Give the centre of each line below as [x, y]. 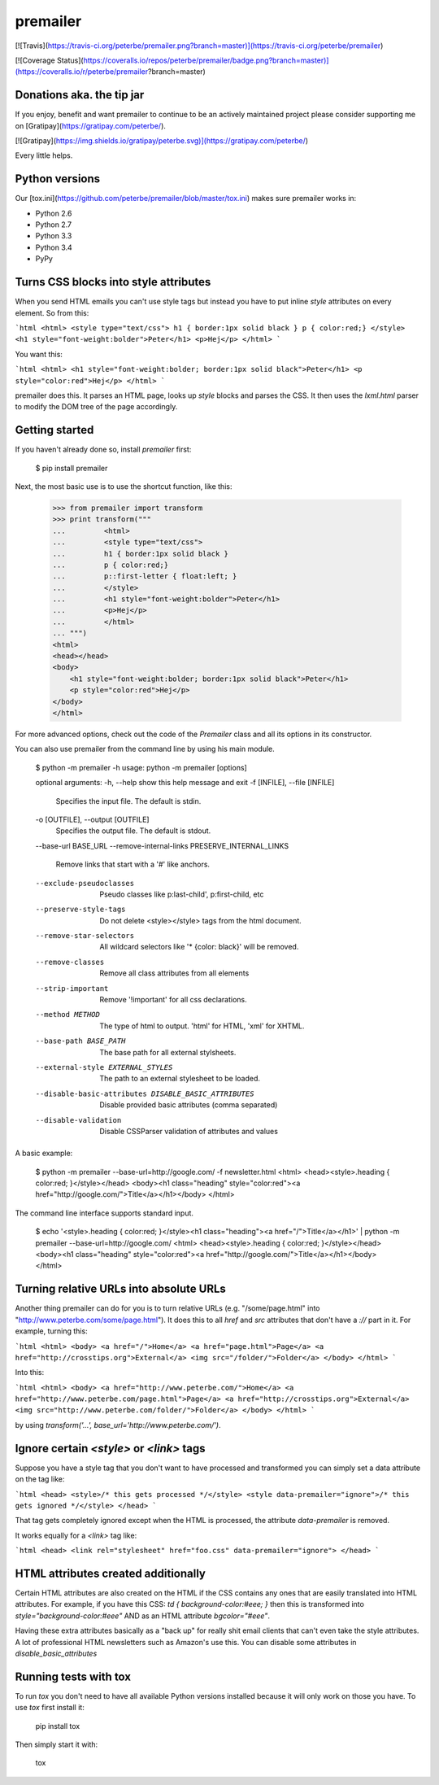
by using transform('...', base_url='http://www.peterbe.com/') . [118, 1425]
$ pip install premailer [72, 468]
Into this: [30, 1373]
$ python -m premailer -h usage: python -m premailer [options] [141, 767]
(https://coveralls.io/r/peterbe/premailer [82, 72]
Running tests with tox [73, 1676]
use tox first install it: [50, 1708]
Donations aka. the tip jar [80, 95]
